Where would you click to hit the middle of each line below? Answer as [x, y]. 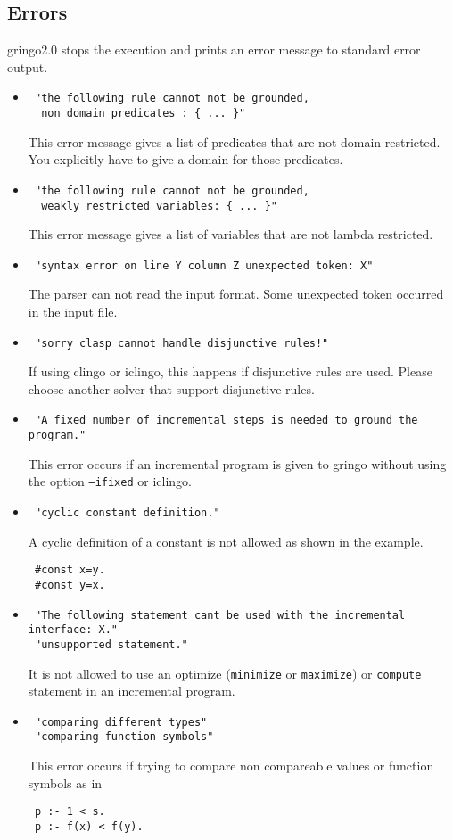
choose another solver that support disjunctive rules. [171, 388]
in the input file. [73, 312]
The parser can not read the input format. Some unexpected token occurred [236, 294]
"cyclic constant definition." [127, 513]
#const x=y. [70, 570]
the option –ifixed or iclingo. [110, 481]
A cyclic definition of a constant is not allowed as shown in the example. [226, 541]
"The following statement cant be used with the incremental [220, 615]
